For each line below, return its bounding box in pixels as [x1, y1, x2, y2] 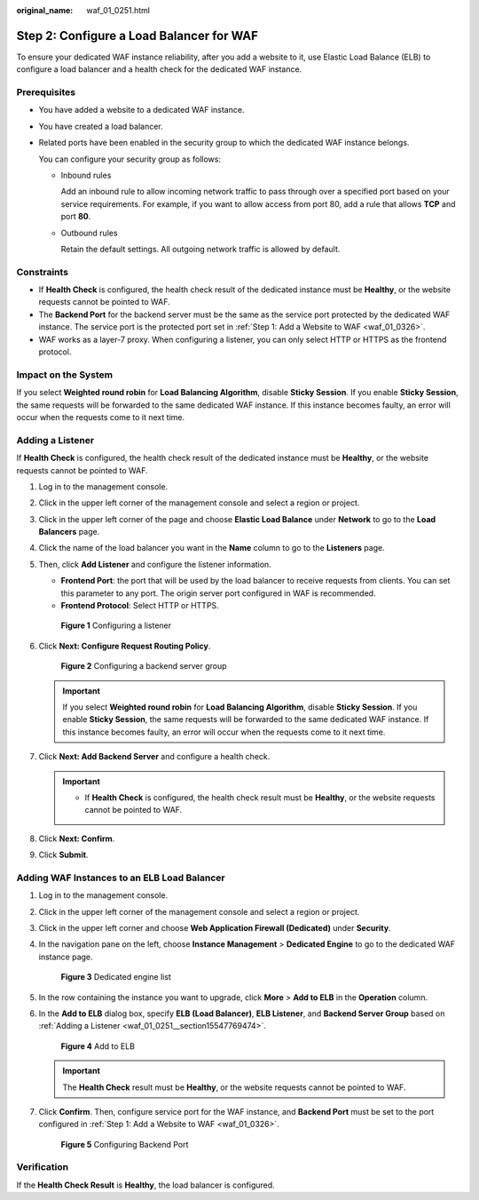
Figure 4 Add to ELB [60, 1040, 136, 1052]
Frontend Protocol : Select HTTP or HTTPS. [60, 600, 219, 611]
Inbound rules [60, 170, 112, 180]
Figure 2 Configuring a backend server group [60, 661, 227, 672]
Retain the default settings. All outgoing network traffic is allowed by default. [60, 243, 341, 254]
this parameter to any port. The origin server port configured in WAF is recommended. [60, 587, 376, 599]
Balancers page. [38, 527, 100, 537]
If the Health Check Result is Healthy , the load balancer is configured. [16, 1180, 275, 1190]
